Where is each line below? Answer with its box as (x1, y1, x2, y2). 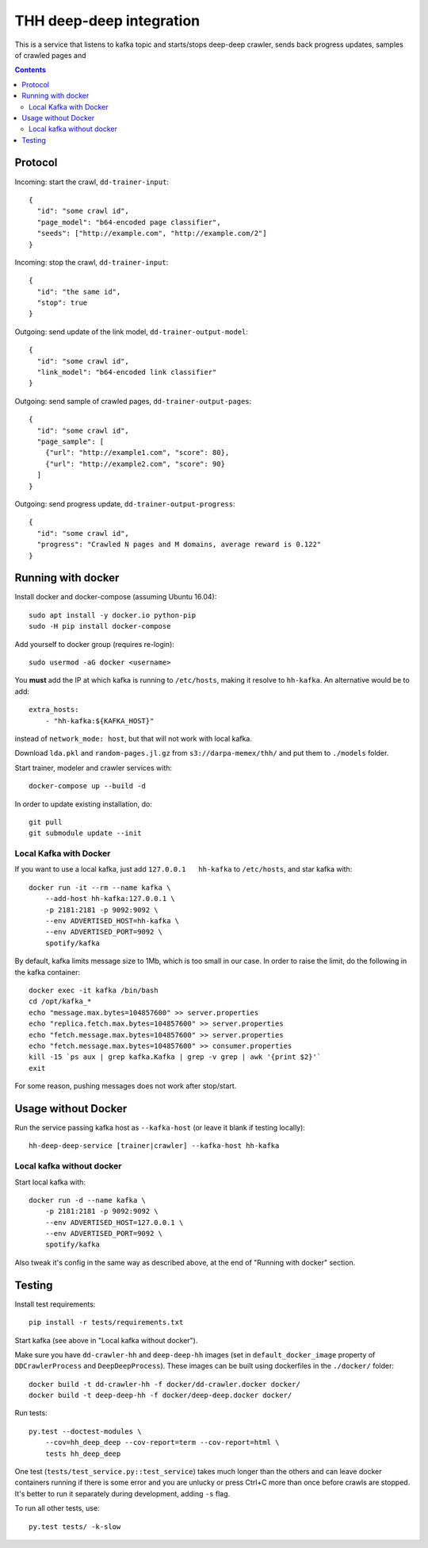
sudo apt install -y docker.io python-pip (29, 610, 197, 619)
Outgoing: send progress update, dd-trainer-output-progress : (14, 499, 235, 508)
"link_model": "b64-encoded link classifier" (36, 368, 217, 377)
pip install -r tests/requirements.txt (29, 1318, 184, 1327)
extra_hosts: (29, 705, 79, 714)
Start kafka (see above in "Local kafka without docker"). (14, 1335, 198, 1345)
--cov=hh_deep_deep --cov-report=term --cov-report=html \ (44, 1438, 280, 1447)
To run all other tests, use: (14, 1504, 100, 1513)
